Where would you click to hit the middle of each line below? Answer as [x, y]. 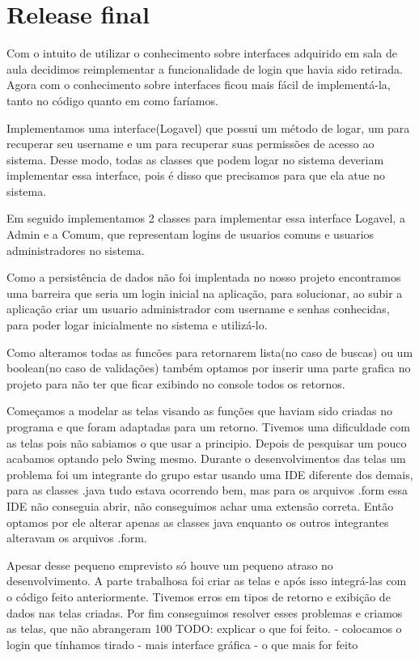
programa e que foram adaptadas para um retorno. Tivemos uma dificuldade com [208, 427]
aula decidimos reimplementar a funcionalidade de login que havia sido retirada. [205, 68]
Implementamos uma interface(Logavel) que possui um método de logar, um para [208, 127]
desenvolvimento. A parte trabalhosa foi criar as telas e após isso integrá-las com [207, 581]
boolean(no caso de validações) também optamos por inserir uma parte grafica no [209, 368]
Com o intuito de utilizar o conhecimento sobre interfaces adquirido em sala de [202, 53]
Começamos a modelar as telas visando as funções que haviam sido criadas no [200, 411]
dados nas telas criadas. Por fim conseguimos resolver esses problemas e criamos [205, 612]
